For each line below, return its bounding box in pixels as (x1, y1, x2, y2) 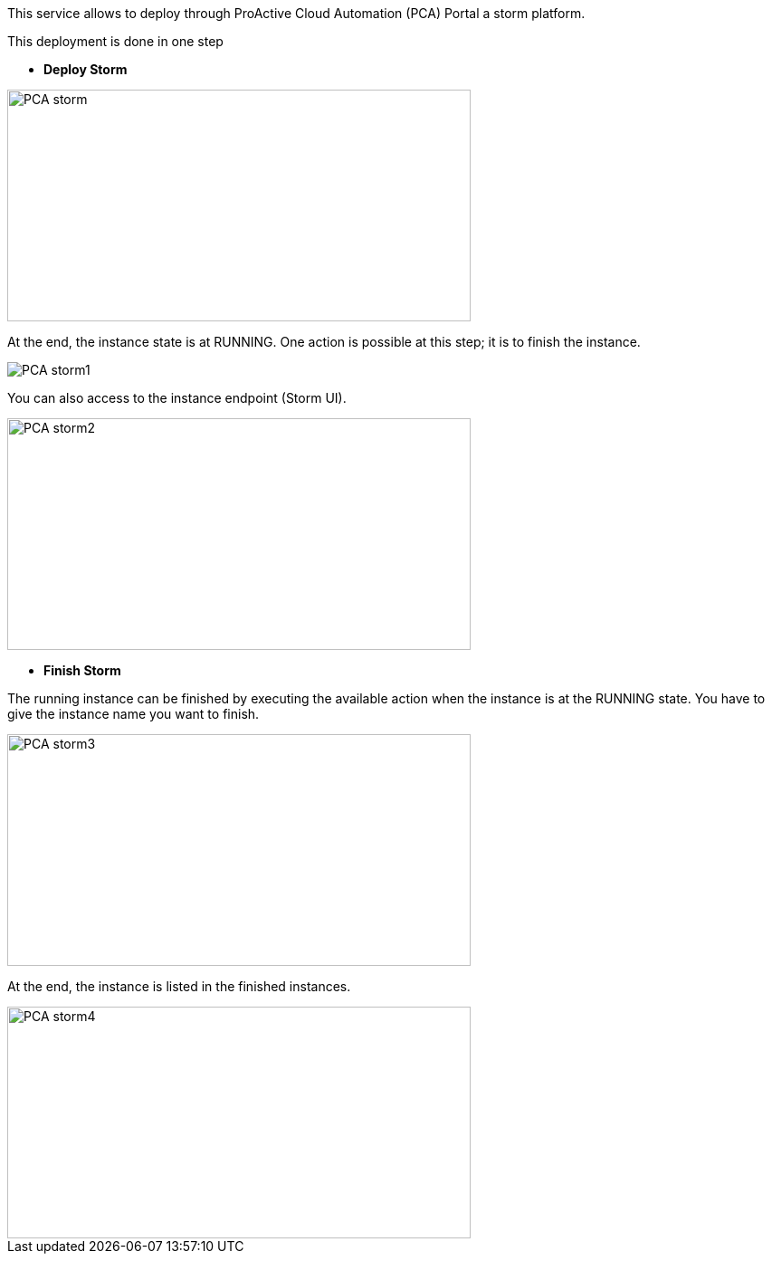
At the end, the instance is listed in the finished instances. (7, 979, 351, 994)
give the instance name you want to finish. (7, 706, 260, 721)
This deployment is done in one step (7, 33, 224, 49)
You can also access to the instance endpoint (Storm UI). (7, 390, 347, 406)
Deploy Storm (43, 62, 128, 77)
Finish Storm (43, 663, 121, 678)
